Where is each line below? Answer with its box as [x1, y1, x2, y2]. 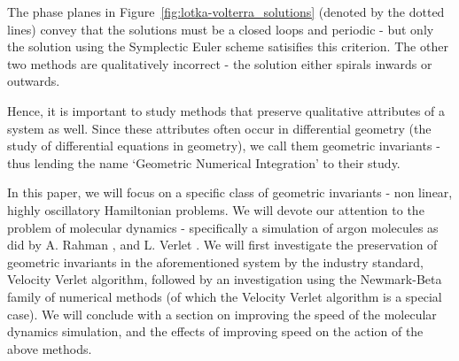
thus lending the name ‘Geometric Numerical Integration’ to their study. [7, 153, 401, 172]
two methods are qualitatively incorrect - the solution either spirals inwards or [7, 54, 432, 73]
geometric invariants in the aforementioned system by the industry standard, [7, 252, 424, 271]
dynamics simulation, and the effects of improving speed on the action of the [7, 322, 424, 341]
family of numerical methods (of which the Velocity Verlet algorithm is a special [7, 287, 442, 305]
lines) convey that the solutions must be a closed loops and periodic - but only [7, 19, 434, 38]
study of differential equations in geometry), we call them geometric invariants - [7, 136, 440, 155]
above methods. [7, 339, 92, 357]
